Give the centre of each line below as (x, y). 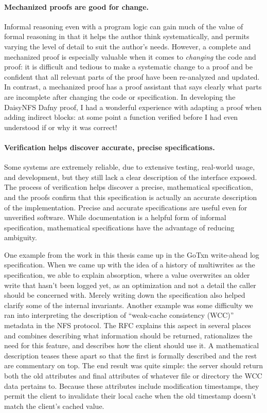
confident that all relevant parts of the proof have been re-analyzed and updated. (132, 76)
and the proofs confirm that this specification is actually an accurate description (131, 197)
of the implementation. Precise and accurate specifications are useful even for (126, 207)
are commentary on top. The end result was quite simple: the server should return (134, 365)
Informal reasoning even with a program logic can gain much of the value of (124, 26)
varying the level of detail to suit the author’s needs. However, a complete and (128, 46)
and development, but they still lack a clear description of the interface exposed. (131, 177)
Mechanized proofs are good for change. (76, 6)
